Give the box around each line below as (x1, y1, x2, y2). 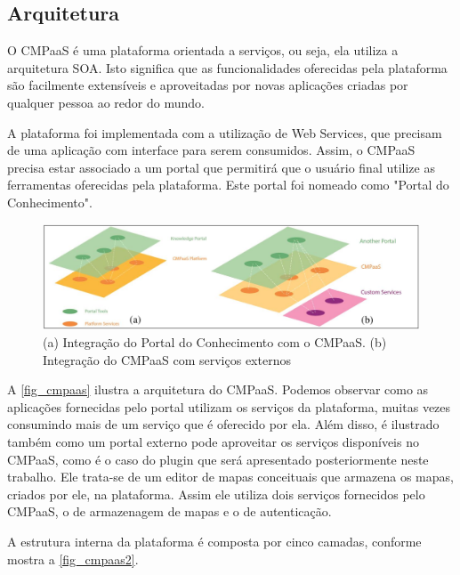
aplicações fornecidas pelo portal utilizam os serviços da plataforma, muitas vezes (7, 397, 451, 416)
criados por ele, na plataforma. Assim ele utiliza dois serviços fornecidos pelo (7, 484, 425, 503)
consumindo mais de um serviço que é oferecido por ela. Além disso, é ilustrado (7, 415, 440, 433)
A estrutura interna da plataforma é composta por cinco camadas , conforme (7, 531, 422, 550)
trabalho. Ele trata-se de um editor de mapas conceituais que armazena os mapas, (7, 467, 454, 486)
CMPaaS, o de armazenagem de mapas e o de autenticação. (7, 502, 332, 521)
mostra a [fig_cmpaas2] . (7, 549, 139, 568)
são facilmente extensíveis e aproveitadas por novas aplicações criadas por (7, 76, 408, 94)
